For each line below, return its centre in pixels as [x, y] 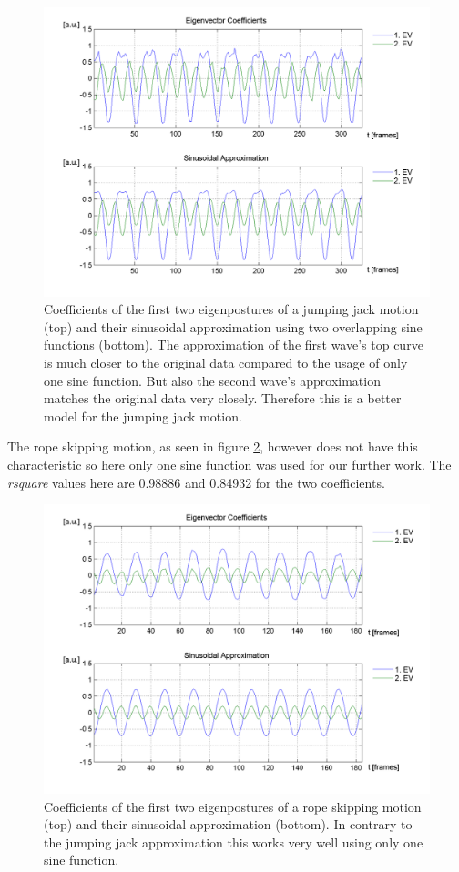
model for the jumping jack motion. [143, 416]
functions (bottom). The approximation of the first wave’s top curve [234, 345]
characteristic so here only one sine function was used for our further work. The [229, 464]
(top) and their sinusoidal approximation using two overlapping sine [233, 326]
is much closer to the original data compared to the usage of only [226, 362]
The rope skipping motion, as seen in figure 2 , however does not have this [213, 446]
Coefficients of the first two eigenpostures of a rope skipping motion [233, 806]
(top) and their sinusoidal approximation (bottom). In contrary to [228, 824]
